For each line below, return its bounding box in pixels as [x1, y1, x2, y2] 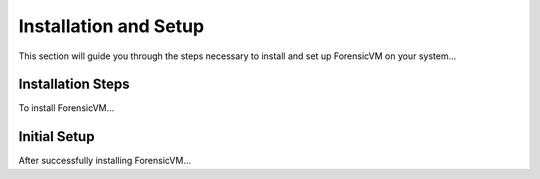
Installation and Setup [18, 15, 205, 37]
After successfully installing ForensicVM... [18, 155, 192, 167]
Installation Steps [18, 76, 130, 93]
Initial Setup [18, 128, 95, 145]
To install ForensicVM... [18, 102, 115, 114]
